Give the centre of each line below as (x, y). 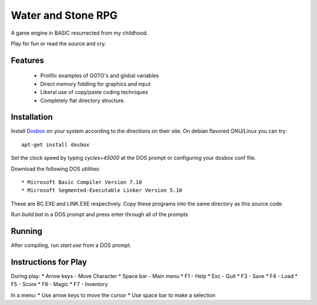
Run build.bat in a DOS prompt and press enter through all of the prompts (100, 214)
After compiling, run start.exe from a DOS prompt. (71, 245)
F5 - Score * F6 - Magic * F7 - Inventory (59, 284)
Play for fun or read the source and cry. (58, 43)
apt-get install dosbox (55, 145)
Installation (32, 117)
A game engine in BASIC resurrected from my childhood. (80, 33)
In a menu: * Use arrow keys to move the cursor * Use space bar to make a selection (113, 295)
